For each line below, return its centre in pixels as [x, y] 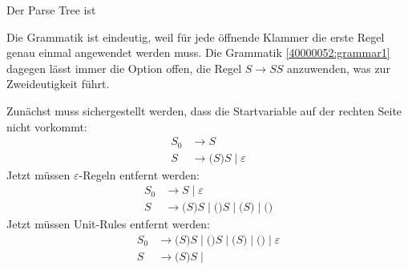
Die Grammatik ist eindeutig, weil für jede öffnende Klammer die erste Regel [196, 36]
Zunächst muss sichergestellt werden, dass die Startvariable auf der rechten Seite [204, 110]
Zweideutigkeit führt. [58, 84]
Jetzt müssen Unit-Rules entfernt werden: [108, 224]
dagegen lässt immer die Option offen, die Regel [124, 68]
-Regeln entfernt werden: [139, 174]
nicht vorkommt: [47, 126]
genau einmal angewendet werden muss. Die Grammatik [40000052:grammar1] [198, 52]
